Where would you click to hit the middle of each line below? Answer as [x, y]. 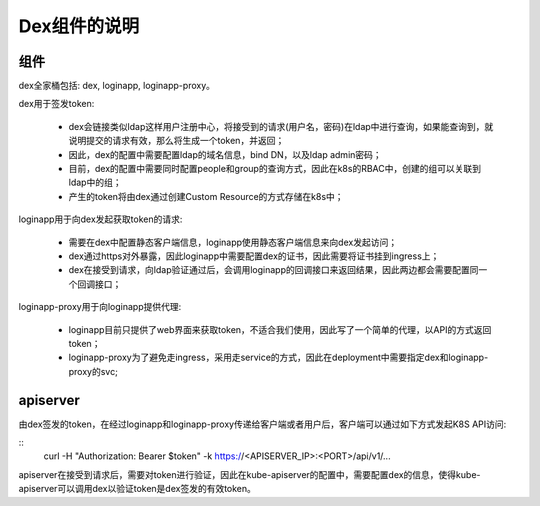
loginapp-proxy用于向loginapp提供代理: [100, 307]
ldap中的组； [95, 182]
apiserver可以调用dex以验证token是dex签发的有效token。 [137, 489]
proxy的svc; [93, 371]
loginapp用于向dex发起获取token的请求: [100, 219]
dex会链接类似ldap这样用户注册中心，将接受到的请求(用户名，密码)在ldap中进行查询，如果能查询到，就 [281, 126]
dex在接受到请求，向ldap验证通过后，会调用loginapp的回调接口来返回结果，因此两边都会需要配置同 [273, 270]
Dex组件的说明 [79, 26]
